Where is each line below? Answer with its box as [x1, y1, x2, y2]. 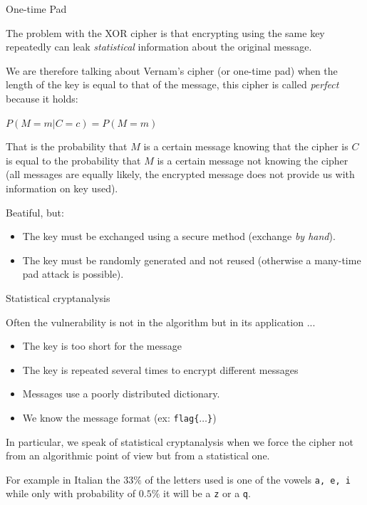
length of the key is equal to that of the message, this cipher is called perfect [6, 77, 339, 92]
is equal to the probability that [6, 152, 141, 167]
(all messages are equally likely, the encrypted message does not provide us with [6, 167, 355, 182]
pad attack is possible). [22, 266, 124, 281]
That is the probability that [6, 139, 128, 154]
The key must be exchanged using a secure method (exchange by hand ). [22, 229, 336, 244]
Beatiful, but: [6, 204, 64, 219]
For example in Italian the [6, 472, 120, 486]
